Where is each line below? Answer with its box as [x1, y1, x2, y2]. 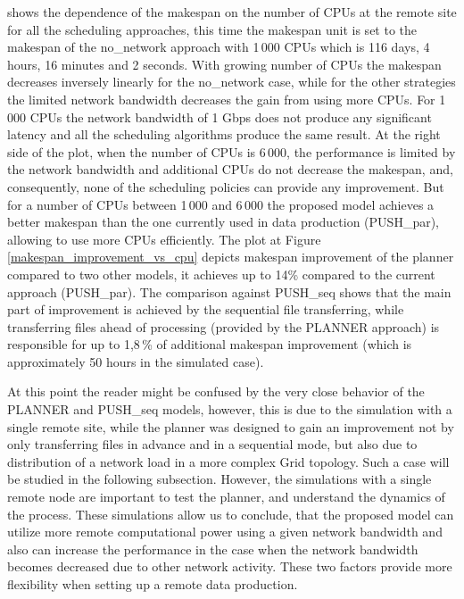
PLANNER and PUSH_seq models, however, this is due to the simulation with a [7, 400, 452, 419]
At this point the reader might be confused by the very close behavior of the [7, 382, 425, 401]
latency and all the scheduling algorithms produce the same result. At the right [7, 125, 441, 144]
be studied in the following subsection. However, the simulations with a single [7, 470, 432, 488]
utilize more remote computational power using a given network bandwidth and [7, 522, 443, 541]
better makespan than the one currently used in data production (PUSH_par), [7, 212, 439, 231]
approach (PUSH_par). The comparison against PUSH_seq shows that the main [7, 282, 452, 301]
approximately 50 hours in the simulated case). [7, 352, 264, 370]
